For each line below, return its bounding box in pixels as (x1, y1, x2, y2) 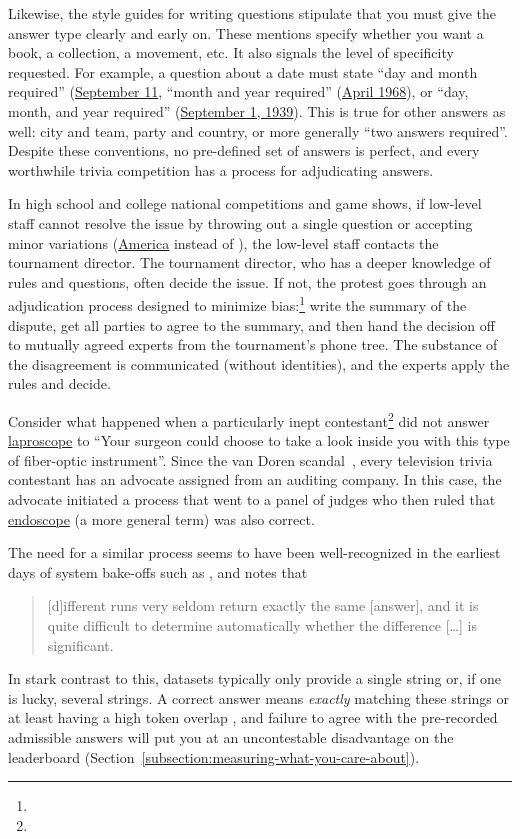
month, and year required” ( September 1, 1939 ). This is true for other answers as (8, 100, 506, 121)
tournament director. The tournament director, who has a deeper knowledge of (8, 252, 491, 273)
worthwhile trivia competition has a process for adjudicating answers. (8, 159, 434, 180)
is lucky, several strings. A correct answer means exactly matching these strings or (8, 687, 509, 708)
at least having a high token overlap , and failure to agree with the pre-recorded (8, 707, 498, 728)
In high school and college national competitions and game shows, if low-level (8, 193, 482, 214)
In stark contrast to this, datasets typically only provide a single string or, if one (8, 668, 502, 689)
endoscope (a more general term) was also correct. (8, 508, 315, 529)
